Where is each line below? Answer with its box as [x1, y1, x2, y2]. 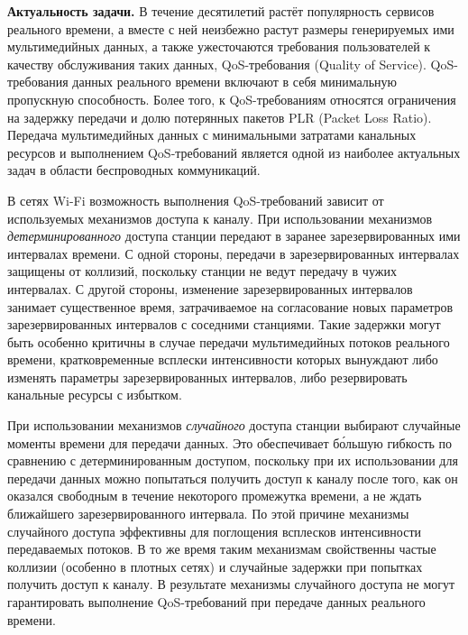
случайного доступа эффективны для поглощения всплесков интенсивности [7, 521, 422, 540]
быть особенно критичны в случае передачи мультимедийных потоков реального [7, 332, 450, 351]
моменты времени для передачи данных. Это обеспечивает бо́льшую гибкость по [7, 433, 453, 452]
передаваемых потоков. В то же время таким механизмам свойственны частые [7, 539, 436, 558]
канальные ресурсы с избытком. [7, 385, 182, 404]
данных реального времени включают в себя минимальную [72, 72, 398, 91]
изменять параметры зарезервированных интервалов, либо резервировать [7, 367, 408, 386]
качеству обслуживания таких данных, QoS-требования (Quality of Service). [7, 54, 427, 73]
